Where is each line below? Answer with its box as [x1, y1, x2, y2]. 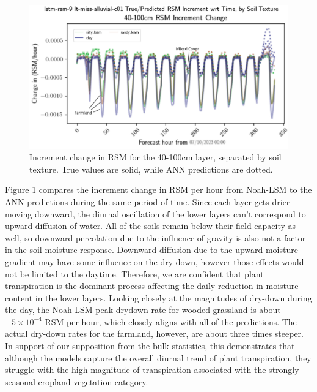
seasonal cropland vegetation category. [5, 375, 148, 388]
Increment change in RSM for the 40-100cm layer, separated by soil [29, 151, 282, 164]
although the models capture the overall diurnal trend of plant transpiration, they [5, 351, 312, 364]
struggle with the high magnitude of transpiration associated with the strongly [5, 363, 299, 376]
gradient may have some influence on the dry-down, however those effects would [5, 255, 304, 268]
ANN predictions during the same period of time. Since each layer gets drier [5, 195, 290, 208]
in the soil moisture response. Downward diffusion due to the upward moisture [5, 243, 298, 256]
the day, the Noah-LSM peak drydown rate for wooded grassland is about [5, 303, 281, 316]
